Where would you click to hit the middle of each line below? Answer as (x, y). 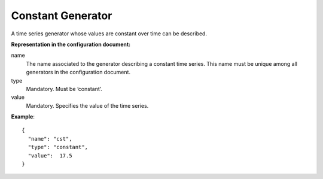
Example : (23, 117)
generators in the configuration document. (78, 72)
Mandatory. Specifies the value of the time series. (87, 105)
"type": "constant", (58, 147)
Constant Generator (62, 16)
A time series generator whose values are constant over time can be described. (109, 34)
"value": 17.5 (50, 155)
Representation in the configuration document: (71, 44)
